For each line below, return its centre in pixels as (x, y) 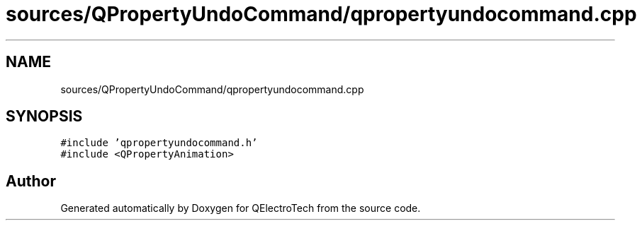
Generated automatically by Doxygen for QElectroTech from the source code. (241, 208)
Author (31, 181)
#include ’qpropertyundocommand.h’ (159, 143)
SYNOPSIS (44, 117)
